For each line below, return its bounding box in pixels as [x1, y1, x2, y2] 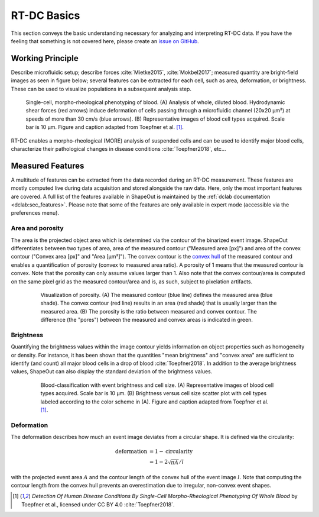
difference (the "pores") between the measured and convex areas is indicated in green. [40, 316, 253, 324]
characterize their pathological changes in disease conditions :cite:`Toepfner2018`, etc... [11, 145, 226, 152]
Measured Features [11, 160, 84, 171]
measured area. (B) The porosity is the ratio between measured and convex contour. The [40, 308, 257, 315]
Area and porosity [11, 224, 64, 232]
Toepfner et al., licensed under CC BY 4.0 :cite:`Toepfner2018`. [21, 500, 175, 508]
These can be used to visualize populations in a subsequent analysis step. [11, 85, 192, 92]
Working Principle [11, 53, 79, 63]
